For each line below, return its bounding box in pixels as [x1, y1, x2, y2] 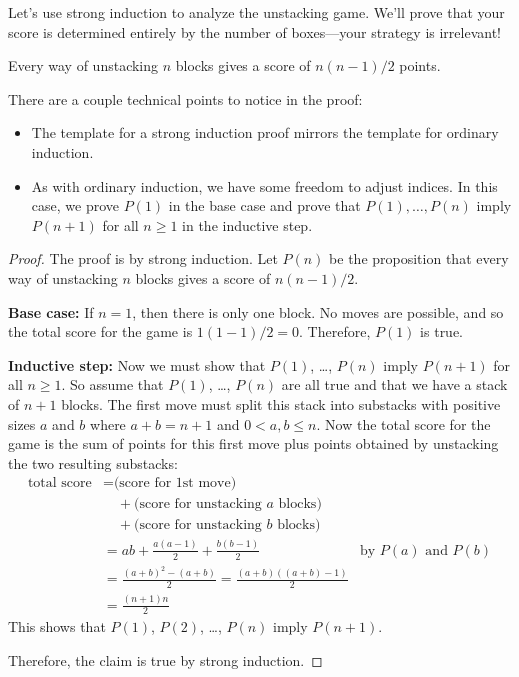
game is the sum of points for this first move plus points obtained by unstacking [8, 433, 499, 454]
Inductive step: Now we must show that [8, 354, 266, 375]
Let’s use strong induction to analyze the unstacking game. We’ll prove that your [8, 2, 505, 22]
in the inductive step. [182, 214, 313, 235]
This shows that [8, 616, 106, 637]
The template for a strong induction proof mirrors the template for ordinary [31, 122, 499, 143]
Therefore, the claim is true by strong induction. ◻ [8, 650, 323, 671]
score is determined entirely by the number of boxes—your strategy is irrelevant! [8, 21, 502, 42]
